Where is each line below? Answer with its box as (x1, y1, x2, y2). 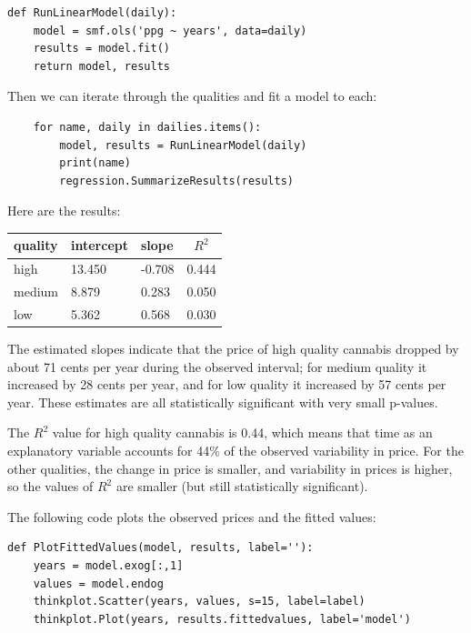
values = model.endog (33, 577, 164, 590)
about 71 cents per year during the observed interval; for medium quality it (7, 357, 427, 376)
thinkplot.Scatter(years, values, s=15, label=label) (33, 595, 366, 608)
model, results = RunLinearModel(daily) (59, 138, 307, 152)
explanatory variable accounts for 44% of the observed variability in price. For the (7, 441, 464, 460)
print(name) (59, 156, 132, 170)
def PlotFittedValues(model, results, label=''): (7, 541, 314, 555)
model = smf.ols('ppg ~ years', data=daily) (33, 24, 307, 37)
